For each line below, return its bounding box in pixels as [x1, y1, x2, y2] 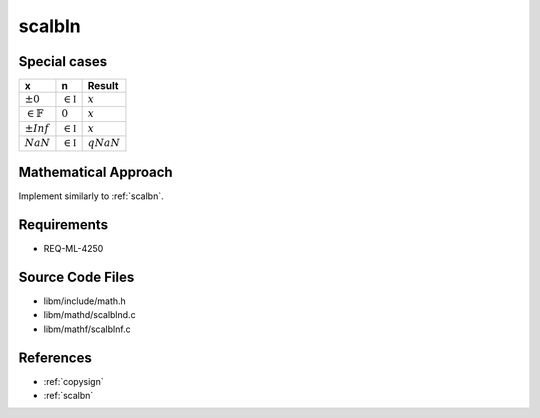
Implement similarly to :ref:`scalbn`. [18, 190, 164, 202]
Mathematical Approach [18, 164, 174, 181]
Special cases [18, 53, 108, 70]
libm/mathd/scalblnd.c [43, 309, 136, 321]
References [18, 349, 92, 366]
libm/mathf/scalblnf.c [43, 323, 131, 335]
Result [87, 79, 119, 93]
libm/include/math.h [43, 295, 127, 307]
